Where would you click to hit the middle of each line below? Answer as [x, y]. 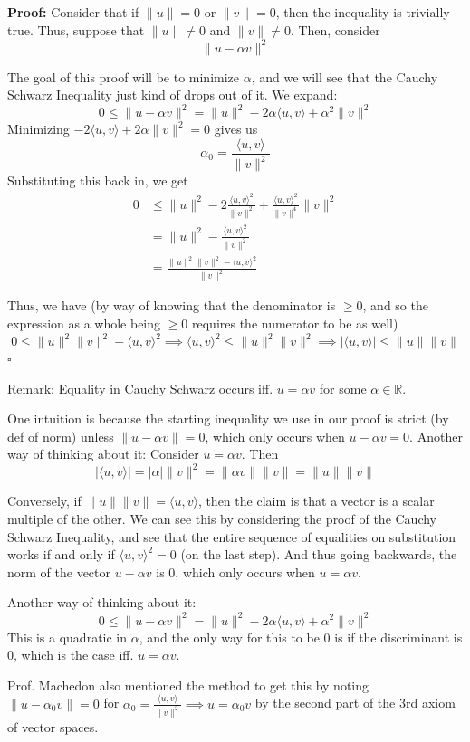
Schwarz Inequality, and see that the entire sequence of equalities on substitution [232, 536]
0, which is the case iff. [71, 655]
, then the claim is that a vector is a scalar [316, 501]
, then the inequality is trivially [363, 12]
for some [343, 388]
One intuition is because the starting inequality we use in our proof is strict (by [228, 419]
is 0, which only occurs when [235, 571]
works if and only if [61, 554]
